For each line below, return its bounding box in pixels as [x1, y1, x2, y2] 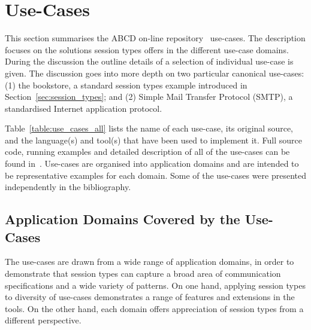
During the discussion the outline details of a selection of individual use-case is [5, 55, 294, 68]
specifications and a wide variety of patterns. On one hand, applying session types [5, 279, 306, 291]
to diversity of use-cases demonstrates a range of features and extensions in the [5, 291, 295, 303]
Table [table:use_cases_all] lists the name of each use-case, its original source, [5, 122, 293, 135]
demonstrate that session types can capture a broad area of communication [5, 267, 281, 280]
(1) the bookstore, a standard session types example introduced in [5, 78, 247, 91]
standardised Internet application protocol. [5, 102, 162, 114]
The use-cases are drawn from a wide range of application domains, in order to [5, 255, 294, 268]
